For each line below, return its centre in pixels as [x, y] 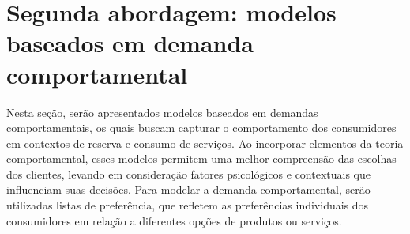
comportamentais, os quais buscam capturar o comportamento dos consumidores [201, 128]
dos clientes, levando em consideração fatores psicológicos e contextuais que [188, 174]
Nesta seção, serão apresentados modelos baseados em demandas [162, 112]
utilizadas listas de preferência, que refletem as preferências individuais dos [188, 205]
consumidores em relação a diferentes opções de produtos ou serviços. [174, 220]
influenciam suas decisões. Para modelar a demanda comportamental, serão [188, 189]
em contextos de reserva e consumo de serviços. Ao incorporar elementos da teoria [205, 143]
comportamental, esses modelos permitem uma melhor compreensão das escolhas [201, 159]
